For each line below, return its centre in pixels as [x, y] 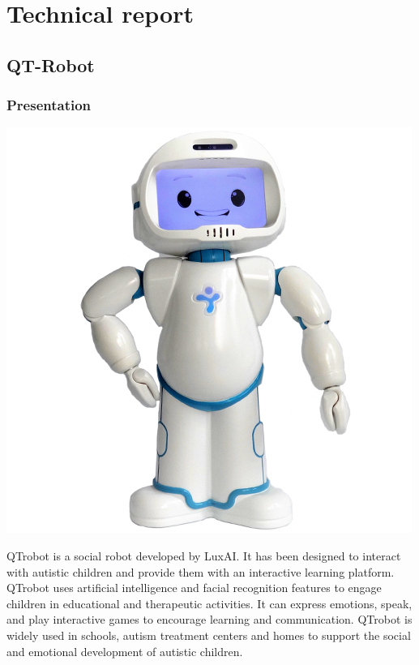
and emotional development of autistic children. [125, 651]
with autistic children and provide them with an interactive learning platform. [201, 571]
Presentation [49, 105]
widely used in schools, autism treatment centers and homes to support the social [209, 635]
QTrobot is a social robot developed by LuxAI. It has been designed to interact [204, 555]
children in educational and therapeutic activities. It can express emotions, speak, [209, 603]
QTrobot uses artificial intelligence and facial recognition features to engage [194, 588]
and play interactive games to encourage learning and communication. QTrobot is [209, 619]
